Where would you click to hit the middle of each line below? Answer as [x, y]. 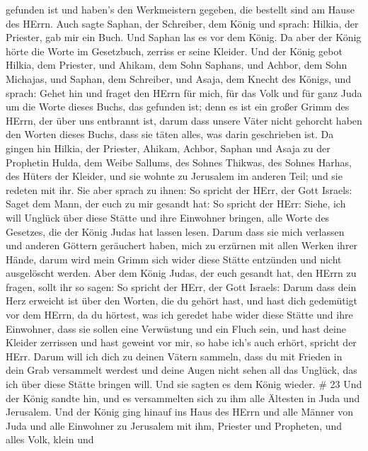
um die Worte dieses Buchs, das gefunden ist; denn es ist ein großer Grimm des [178, 107]
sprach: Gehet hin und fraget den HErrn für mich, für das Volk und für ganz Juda [184, 92]
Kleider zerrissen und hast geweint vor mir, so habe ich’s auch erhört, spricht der [181, 342]
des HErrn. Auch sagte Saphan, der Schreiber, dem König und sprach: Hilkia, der [182, 23]
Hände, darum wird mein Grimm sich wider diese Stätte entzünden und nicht [174, 259]
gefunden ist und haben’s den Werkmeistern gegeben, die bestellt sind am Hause [180, 9]
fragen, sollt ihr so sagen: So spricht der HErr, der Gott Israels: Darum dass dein [181, 286]
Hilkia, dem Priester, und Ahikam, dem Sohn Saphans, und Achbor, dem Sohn [177, 65]
